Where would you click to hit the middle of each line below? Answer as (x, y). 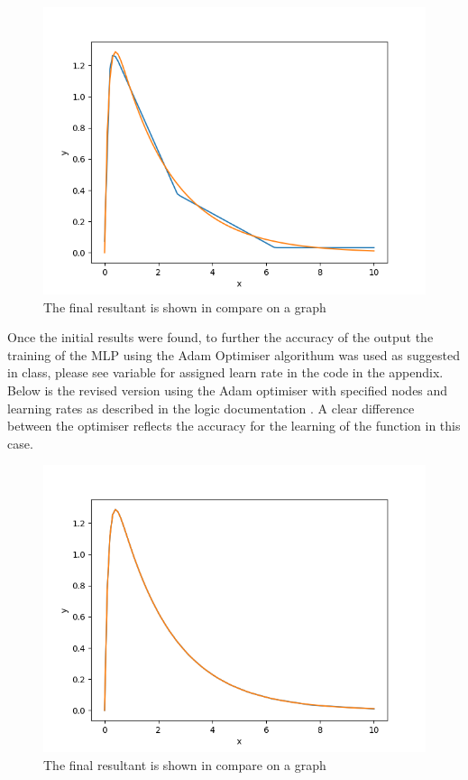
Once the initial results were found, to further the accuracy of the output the (220, 337)
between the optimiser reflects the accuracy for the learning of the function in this (234, 426)
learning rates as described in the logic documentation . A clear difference (211, 408)
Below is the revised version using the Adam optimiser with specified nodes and (228, 390)
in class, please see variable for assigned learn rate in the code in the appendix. (225, 372)
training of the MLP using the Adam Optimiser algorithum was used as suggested (234, 354)
